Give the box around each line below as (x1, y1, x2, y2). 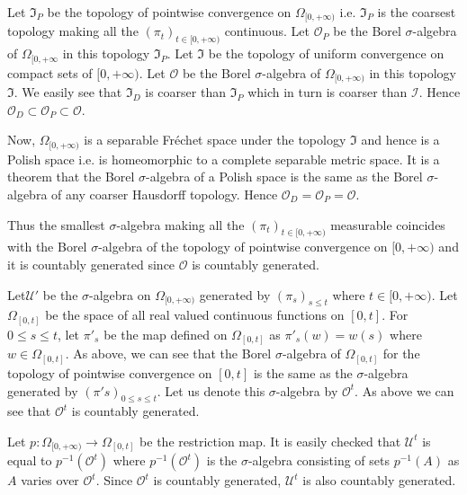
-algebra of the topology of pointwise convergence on (98, 237, 388, 256)
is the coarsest (377, 3, 456, 21)
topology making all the (7, 22, 139, 40)
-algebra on (89, 285, 151, 304)
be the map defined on (103, 324, 228, 343)
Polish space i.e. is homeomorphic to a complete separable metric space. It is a (7, 149, 440, 168)
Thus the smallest (7, 215, 105, 234)
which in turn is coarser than (247, 83, 408, 102)
